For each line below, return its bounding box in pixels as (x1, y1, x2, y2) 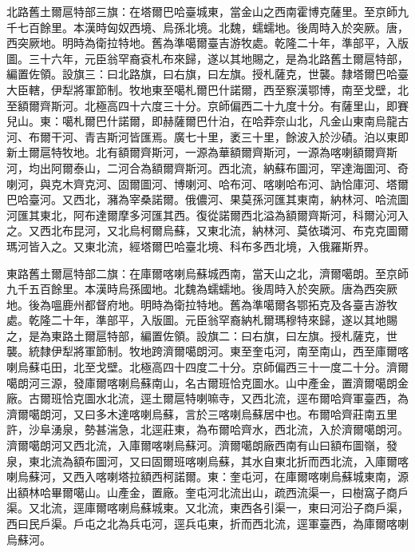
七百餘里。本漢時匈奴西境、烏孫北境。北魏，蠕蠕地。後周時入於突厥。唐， (17, 18, 409, 35)
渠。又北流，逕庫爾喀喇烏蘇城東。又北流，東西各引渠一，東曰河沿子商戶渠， (6, 499, 409, 516)
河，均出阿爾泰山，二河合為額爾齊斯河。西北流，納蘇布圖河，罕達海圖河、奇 (6, 159, 409, 176)
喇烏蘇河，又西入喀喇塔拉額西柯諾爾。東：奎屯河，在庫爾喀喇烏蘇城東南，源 (6, 468, 409, 485)
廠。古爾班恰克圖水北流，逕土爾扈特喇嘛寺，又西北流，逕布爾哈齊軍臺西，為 (6, 390, 409, 407)
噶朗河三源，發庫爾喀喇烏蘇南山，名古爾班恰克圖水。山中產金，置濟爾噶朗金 (6, 374, 409, 391)
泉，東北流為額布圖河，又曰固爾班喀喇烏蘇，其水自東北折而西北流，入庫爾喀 (6, 452, 409, 469)
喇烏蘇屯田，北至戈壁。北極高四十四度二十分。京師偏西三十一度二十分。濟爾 (6, 359, 409, 375)
